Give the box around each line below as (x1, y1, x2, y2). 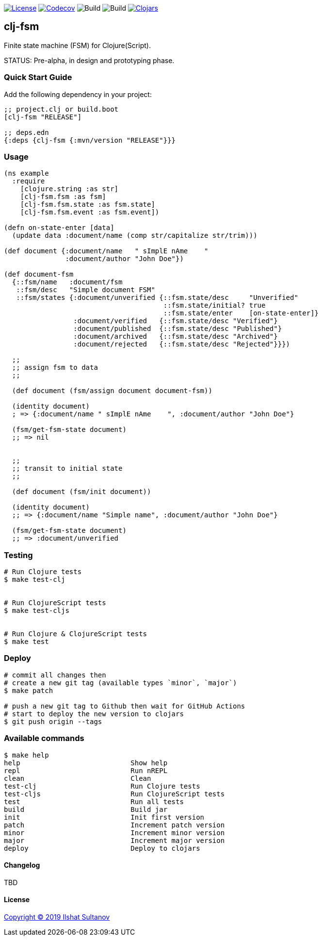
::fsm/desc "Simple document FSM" (16, 286, 155, 294)
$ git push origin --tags (4, 717, 102, 726)
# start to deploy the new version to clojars (4, 709, 184, 718)
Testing (4, 550, 33, 560)
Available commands (4, 733, 84, 743)
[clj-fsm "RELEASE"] (4, 113, 82, 121)
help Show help (4, 759, 168, 767)
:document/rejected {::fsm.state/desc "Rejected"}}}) (73, 340, 290, 348)
